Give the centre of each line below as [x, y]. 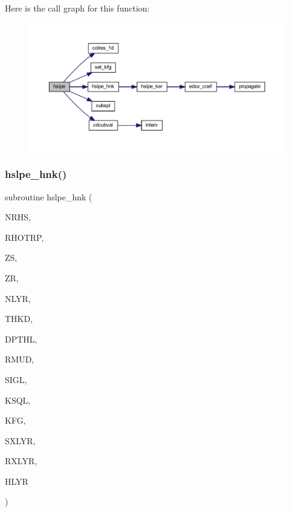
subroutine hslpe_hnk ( [49, 196]
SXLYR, [20, 440]
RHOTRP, [24, 237]
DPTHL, [21, 339]
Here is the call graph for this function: [77, 8]
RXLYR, [21, 461]
